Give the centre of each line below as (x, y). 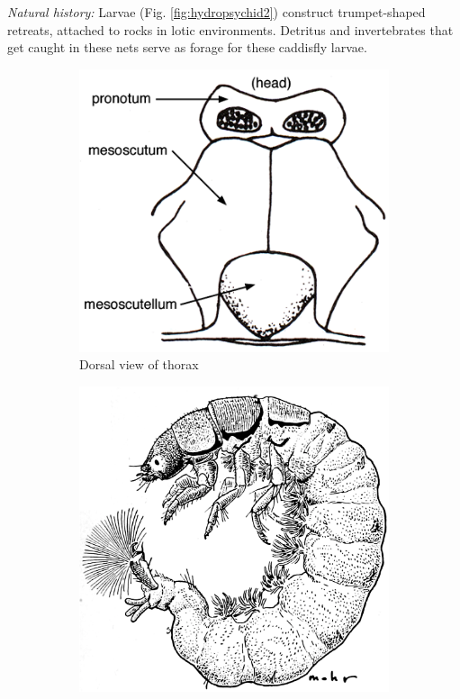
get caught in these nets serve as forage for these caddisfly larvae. (187, 47)
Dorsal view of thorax (139, 364)
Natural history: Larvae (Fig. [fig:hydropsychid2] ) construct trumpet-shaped (216, 12)
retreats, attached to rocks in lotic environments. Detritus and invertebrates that (230, 29)
